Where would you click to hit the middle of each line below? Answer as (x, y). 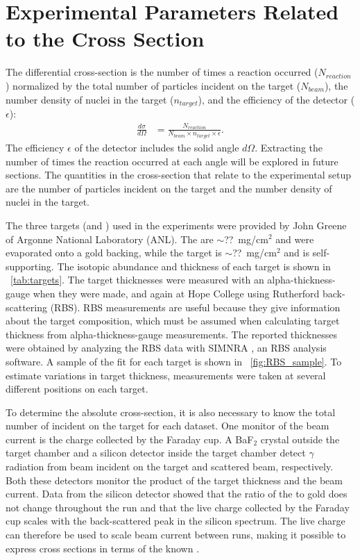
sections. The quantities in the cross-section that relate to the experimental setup (178, 175)
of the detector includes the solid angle (157, 147)
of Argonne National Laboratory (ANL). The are (110, 239)
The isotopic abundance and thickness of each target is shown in (194, 266)
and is (297, 253)
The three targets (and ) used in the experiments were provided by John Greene (176, 225)
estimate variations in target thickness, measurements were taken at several (166, 375)
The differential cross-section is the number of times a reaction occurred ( (162, 72)
